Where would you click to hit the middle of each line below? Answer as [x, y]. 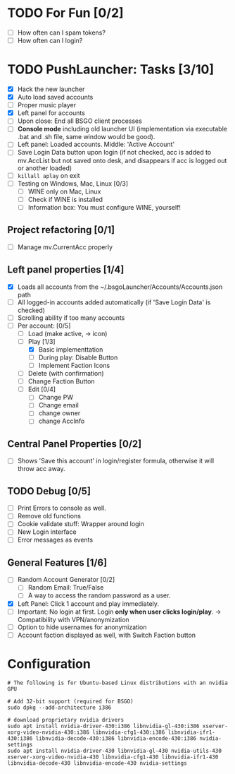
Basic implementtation [71, 349]
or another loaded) [45, 168]
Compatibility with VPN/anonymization [73, 619]
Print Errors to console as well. [62, 508]
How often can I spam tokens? [61, 32]
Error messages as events [55, 540]
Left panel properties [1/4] [66, 270]
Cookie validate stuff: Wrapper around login [81, 524]
